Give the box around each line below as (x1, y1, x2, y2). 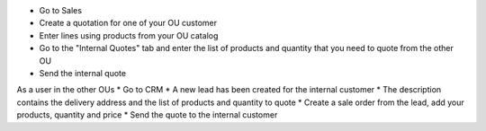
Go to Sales (39, 5, 83, 15)
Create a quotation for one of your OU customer (39, 18, 218, 29)
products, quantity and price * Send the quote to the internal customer (16, 109, 278, 120)
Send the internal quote (39, 67, 126, 78)
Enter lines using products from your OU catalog (39, 30, 219, 40)
